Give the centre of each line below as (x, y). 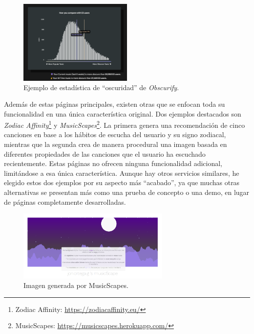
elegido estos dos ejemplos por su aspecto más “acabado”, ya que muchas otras (122, 182)
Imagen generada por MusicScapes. (76, 285)
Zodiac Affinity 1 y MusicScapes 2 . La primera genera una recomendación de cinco (125, 124)
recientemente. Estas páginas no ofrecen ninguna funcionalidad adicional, (113, 163)
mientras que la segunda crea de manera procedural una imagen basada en (116, 144)
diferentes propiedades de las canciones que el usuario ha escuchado (105, 154)
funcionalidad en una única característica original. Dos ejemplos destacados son (123, 113)
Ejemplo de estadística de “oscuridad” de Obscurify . (101, 87)
